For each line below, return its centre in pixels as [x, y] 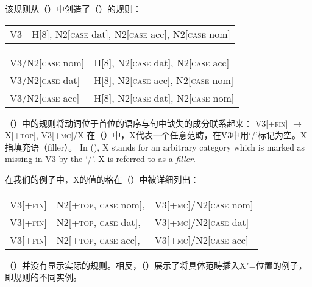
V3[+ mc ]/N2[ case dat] [202, 222]
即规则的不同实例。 [43, 277]
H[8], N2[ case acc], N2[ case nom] [164, 80]
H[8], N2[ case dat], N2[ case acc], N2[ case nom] [131, 34]
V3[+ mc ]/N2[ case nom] [204, 204]
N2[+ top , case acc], [98, 239]
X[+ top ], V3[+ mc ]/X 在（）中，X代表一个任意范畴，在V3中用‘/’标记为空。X [156, 135]
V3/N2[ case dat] [45, 80]
